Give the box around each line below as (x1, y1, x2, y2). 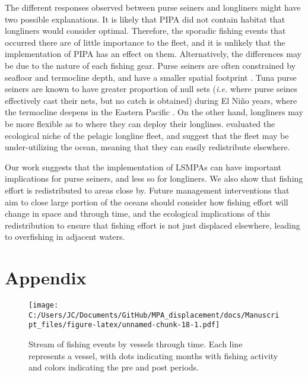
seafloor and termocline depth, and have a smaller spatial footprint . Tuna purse (5, 71, 297, 83)
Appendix (5, 265, 87, 290)
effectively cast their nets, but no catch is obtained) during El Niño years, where (5, 94, 297, 106)
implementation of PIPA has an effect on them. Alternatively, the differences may (5, 47, 301, 60)
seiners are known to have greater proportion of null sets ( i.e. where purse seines (5, 83, 298, 95)
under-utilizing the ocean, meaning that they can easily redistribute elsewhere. (5, 141, 290, 153)
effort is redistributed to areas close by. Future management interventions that (5, 183, 290, 196)
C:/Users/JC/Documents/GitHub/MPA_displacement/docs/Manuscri (28, 311, 280, 319)
